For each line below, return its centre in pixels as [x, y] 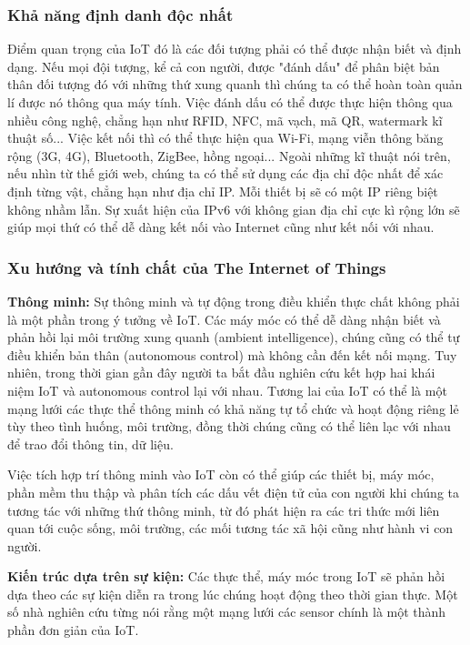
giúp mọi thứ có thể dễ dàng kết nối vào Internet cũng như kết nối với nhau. [221, 227]
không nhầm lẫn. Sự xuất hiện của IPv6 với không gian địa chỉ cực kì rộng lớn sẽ [234, 209]
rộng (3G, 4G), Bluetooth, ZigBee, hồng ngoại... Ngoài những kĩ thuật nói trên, [229, 155]
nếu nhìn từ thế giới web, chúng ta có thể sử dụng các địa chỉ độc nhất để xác [225, 173]
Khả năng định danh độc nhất [120, 14]
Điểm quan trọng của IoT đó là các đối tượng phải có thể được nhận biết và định [235, 49]
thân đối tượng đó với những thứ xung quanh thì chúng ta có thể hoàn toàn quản [235, 84]
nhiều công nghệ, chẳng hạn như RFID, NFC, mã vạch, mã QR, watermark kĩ [225, 120]
